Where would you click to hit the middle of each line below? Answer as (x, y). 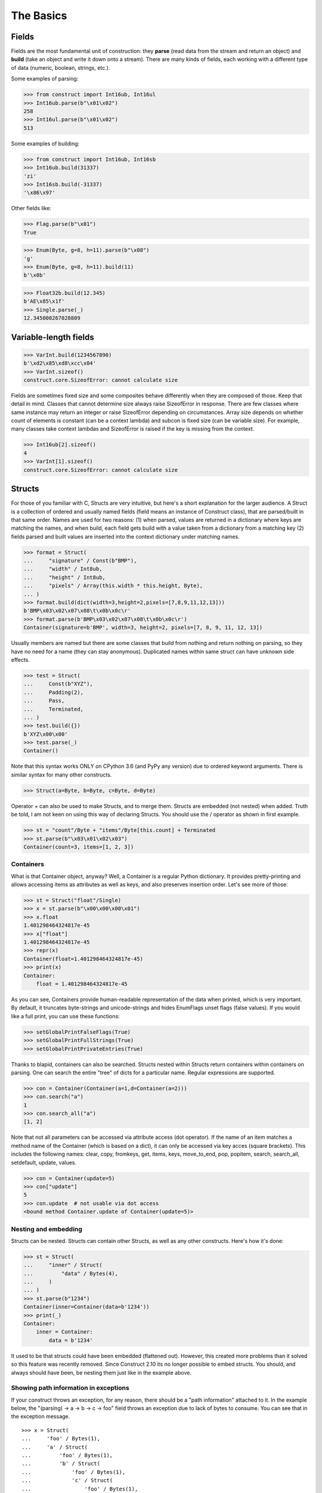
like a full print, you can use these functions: (65, 1016)
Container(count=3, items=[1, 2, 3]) (79, 847)
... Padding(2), (53, 692)
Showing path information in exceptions (70, 1388)
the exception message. (41, 1417)
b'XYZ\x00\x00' (46, 734)
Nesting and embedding (47, 1229)
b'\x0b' (35, 275)
